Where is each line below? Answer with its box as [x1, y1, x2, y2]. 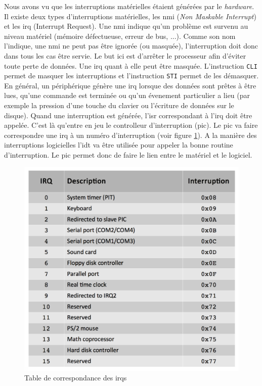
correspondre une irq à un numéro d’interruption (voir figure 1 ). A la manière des [4, 129, 257, 140]
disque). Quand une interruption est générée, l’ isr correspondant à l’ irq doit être [4, 110, 252, 120]
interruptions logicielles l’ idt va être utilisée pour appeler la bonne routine [4, 139, 233, 150]
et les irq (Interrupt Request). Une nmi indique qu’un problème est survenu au [4, 21, 248, 31]
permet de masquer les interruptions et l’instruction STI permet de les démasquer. [4, 70, 259, 81]
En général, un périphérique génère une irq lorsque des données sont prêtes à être [4, 80, 256, 90]
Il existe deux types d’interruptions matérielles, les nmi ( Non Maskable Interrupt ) [4, 11, 256, 21]
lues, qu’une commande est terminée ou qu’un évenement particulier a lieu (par [4, 90, 250, 101]
